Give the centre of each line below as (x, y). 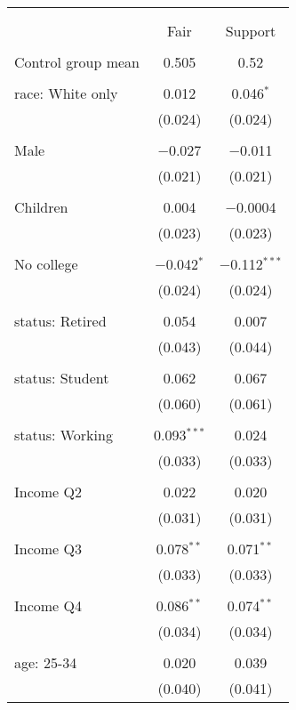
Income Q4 (48, 605)
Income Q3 (48, 549)
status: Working (64, 435)
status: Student (62, 378)
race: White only (66, 93)
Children (41, 207)
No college (46, 264)
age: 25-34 (46, 662)
